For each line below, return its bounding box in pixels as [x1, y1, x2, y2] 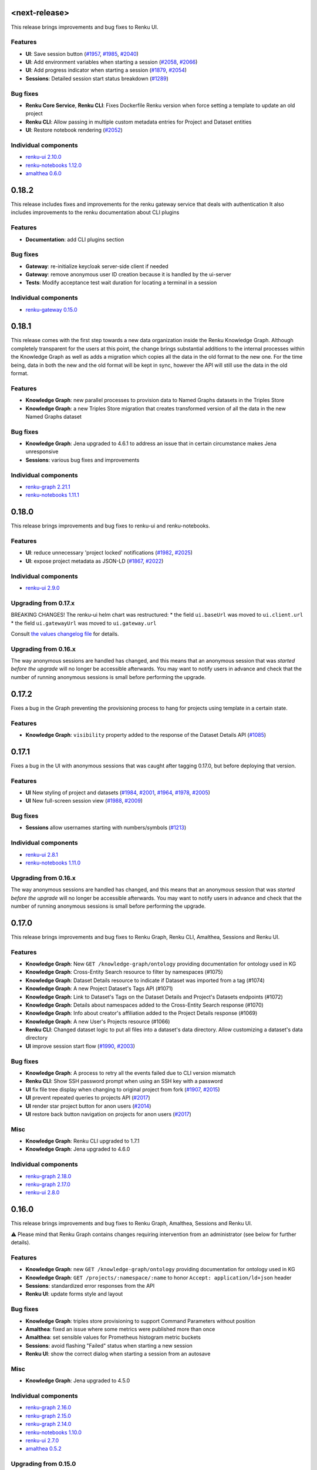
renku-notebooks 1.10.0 [25, 1429, 82, 1436]
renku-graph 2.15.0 [25, 1412, 72, 1419]
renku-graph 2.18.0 [25, 1172, 72, 1180]
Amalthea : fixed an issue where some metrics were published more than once [25, 1325, 215, 1332]
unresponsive [25, 448, 59, 455]
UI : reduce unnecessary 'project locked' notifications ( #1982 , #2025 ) [25, 549, 193, 556]
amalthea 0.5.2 [25, 1445, 62, 1452]
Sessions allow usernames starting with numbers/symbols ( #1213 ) [25, 824, 187, 831]
